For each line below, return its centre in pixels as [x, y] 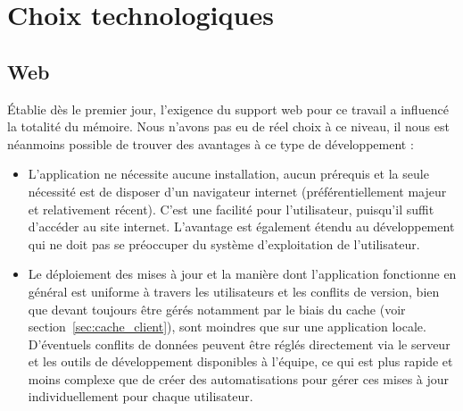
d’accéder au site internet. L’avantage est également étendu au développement [241, 226]
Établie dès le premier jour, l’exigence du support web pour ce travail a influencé [228, 109]
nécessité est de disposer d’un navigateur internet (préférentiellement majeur [237, 191]
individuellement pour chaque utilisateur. [141, 396]
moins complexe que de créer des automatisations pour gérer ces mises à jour [239, 378]
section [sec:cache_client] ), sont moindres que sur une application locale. [227, 327]
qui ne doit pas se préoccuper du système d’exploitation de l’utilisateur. [224, 243]
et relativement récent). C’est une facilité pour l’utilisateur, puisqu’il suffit [231, 209]
